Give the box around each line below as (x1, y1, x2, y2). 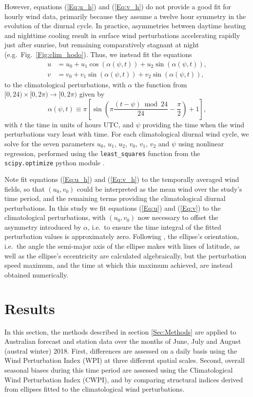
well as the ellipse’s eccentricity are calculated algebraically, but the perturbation (4, 250, 247, 260)
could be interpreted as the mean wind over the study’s (77, 183, 242, 194)
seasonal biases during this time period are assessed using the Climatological (4, 364, 233, 375)
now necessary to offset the (137, 212, 218, 222)
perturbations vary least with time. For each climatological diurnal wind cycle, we (4, 129, 249, 139)
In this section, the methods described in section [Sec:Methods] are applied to (4, 326, 236, 337)
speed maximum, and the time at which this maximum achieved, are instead (4, 260, 233, 270)
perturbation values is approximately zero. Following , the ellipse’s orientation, (4, 231, 239, 241)
